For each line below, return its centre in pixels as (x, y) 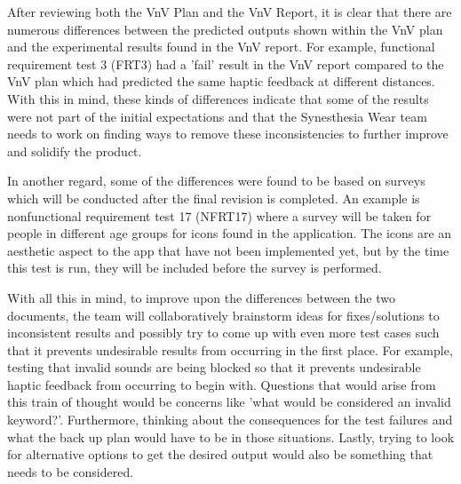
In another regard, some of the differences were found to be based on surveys (216, 181)
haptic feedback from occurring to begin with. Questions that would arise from (222, 384)
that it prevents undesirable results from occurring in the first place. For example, (230, 349)
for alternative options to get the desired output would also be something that (220, 454)
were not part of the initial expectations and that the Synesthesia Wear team (217, 116)
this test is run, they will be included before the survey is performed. (195, 268)
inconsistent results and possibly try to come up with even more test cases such (223, 333)
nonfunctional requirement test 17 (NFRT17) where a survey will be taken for (219, 215)
